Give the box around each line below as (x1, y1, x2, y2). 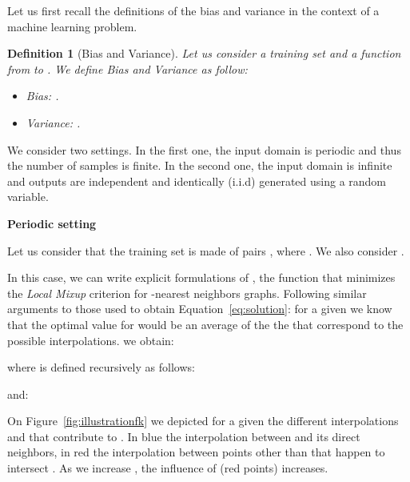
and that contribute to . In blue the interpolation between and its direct (7, 428, 360, 444)
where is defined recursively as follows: (7, 359, 195, 376)
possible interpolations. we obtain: (7, 331, 174, 348)
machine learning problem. (7, 18, 137, 34)
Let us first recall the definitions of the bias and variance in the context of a (7, 2, 380, 18)
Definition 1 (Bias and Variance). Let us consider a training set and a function (7, 45, 401, 62)
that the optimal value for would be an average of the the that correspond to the (7, 315, 404, 332)
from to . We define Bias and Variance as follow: (7, 60, 248, 77)
